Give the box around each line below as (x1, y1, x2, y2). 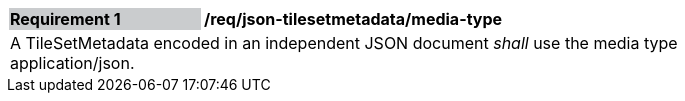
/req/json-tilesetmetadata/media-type (204, 9, 503, 29)
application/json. (10, 53, 135, 73)
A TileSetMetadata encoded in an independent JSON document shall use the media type (10, 33, 678, 53)
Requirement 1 (10, 9, 121, 29)
